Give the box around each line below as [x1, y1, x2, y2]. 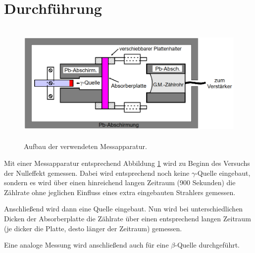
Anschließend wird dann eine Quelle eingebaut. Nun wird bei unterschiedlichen [4, 203, 243, 214]
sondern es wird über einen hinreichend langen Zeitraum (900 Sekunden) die [4, 177, 236, 188]
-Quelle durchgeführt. [175, 240, 240, 250]
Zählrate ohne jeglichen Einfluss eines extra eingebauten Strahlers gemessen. [4, 187, 236, 197]
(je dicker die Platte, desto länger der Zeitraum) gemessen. [4, 223, 182, 233]
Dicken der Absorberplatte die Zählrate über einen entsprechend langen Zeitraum [4, 213, 251, 224]
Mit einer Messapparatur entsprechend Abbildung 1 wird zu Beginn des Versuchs [4, 158, 250, 168]
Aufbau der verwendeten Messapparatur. [24, 141, 147, 152]
